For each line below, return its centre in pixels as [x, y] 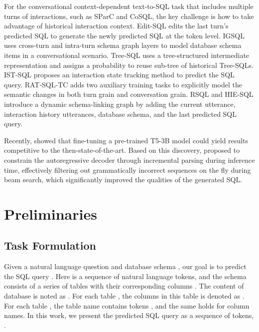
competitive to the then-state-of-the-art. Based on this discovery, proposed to [122, 150]
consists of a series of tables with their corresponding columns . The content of [124, 286]
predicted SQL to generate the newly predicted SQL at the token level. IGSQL [125, 35]
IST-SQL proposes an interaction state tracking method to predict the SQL [119, 75]
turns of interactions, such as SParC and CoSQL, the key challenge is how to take [129, 16]
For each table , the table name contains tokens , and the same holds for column [127, 305]
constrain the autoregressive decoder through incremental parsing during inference [129, 160]
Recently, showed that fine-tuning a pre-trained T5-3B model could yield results [126, 140]
